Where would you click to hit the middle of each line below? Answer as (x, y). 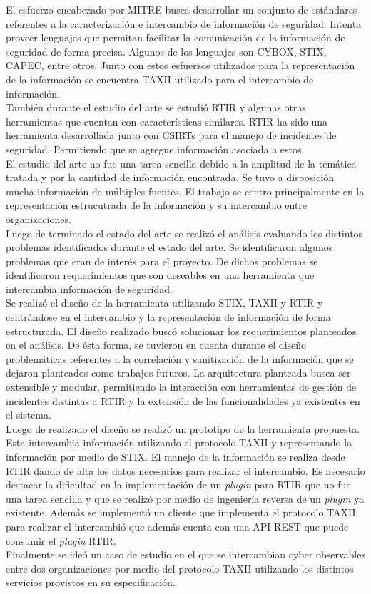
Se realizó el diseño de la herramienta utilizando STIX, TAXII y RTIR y (164, 303)
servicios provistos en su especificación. (91, 582)
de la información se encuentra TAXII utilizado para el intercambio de (160, 79)
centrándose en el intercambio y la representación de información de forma (168, 317)
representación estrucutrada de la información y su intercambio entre (157, 205)
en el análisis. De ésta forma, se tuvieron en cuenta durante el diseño (156, 345)
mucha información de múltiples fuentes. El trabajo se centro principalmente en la (185, 191)
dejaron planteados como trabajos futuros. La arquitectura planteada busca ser (178, 373)
